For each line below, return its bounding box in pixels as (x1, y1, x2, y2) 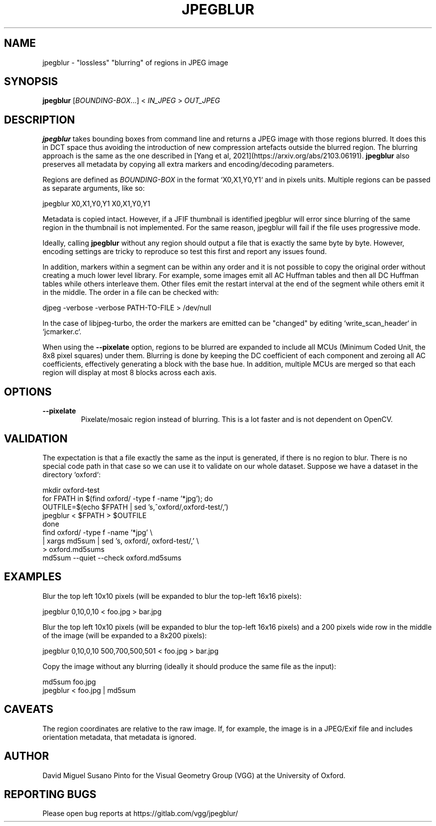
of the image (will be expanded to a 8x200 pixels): (42, 631, 207, 640)
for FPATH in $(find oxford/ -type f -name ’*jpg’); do (42, 494, 213, 503)
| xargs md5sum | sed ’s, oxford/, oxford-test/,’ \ (42, 536, 199, 545)
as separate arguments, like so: (42, 184, 145, 193)
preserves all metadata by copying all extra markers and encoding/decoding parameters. (42, 160, 334, 169)
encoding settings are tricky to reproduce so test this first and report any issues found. (42, 247, 327, 256)
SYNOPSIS (4, 75, 58, 88)
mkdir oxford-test (42, 485, 100, 494)
